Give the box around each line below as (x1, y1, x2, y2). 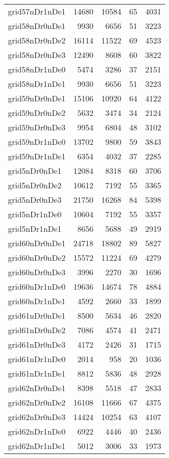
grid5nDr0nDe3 (8, 194, 62, 205)
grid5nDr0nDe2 (8, 179, 62, 191)
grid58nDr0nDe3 (8, 49, 66, 60)
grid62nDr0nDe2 (8, 397, 66, 408)
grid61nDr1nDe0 (8, 353, 66, 365)
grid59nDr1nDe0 (8, 136, 66, 147)
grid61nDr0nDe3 (8, 339, 66, 350)
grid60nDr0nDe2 (8, 252, 66, 263)
